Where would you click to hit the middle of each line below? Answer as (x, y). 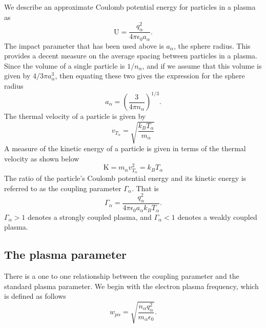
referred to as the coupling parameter (63, 188)
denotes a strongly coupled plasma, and (90, 217)
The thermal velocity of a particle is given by (75, 116)
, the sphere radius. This (212, 45)
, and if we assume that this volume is (202, 65)
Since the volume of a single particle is (65, 65)
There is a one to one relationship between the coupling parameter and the (122, 275)
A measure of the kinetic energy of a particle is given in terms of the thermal (125, 148)
